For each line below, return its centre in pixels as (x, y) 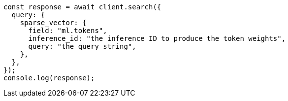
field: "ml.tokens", (68, 31)
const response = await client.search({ (82, 7)
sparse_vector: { (53, 23)
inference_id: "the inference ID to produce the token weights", (157, 38)
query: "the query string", (82, 46)
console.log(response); (49, 78)
